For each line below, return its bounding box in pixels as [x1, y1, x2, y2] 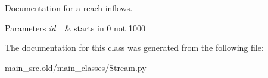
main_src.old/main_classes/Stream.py [5, 61, 147, 73]
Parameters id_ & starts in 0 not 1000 [5, 21, 145, 34]
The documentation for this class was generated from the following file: [5, 41, 264, 54]
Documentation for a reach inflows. [5, 2, 133, 14]
